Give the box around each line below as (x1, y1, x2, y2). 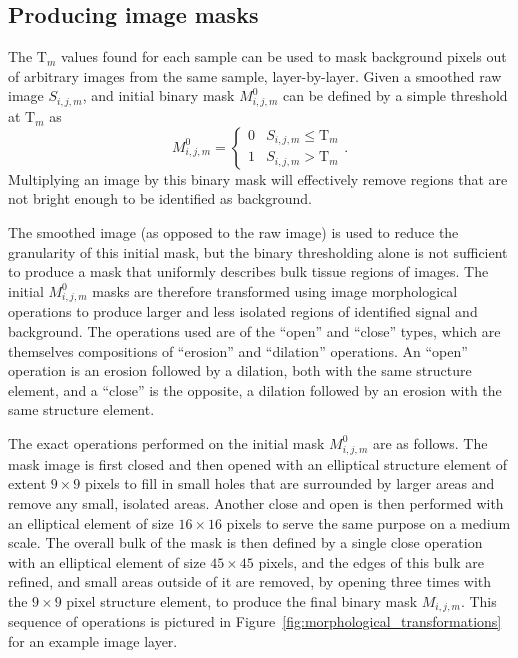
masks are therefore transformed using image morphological (92, 280, 458, 301)
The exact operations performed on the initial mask (8, 432, 325, 453)
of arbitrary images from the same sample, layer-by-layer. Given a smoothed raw (8, 65, 502, 86)
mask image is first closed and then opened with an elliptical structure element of (8, 453, 508, 474)
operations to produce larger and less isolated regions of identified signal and (8, 301, 478, 322)
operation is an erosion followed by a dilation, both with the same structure (8, 360, 472, 381)
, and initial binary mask (82, 85, 235, 106)
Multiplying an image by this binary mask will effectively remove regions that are (8, 168, 508, 189)
